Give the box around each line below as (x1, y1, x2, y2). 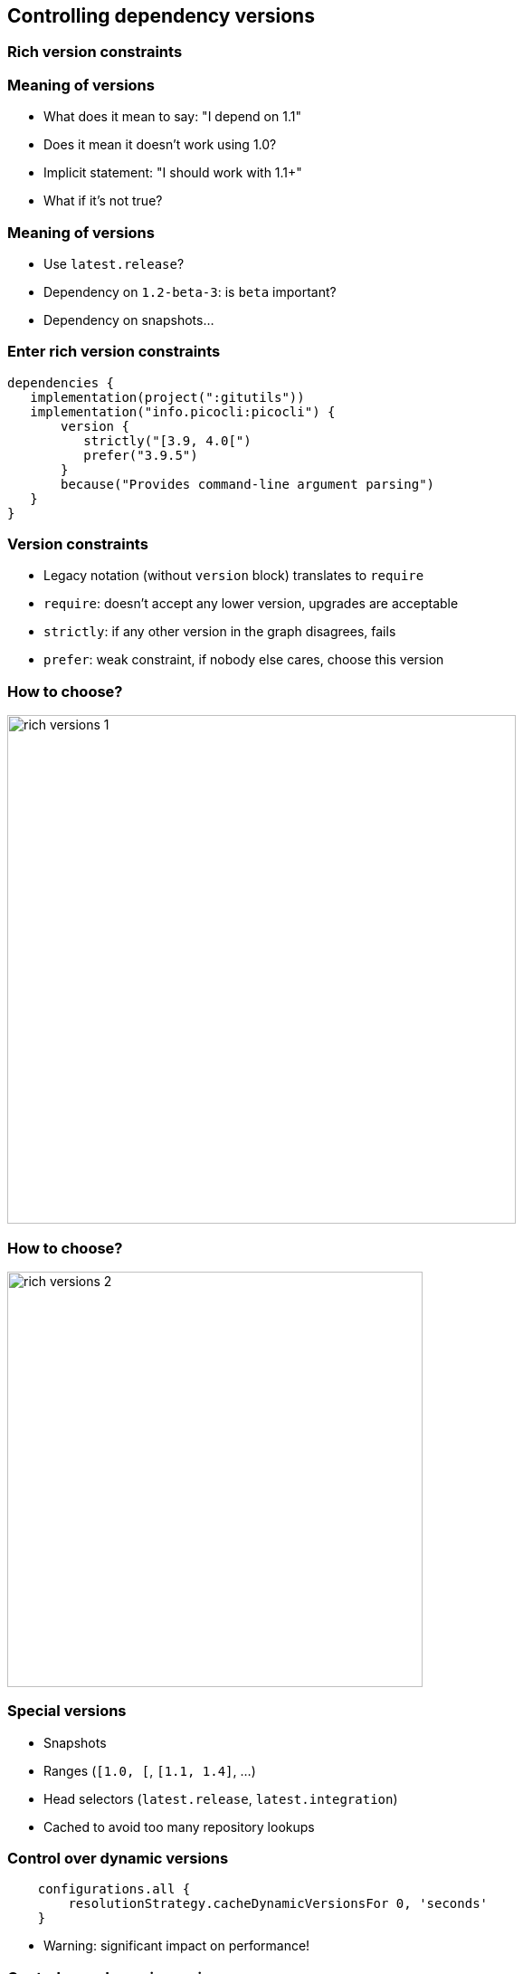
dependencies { (7, 375, 115, 390)
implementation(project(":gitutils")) (30, 389, 305, 405)
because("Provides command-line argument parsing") (61, 476, 435, 491)
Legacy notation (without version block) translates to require (43, 567, 424, 584)
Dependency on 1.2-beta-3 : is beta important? (43, 283, 337, 300)
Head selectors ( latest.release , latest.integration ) (43, 1790, 398, 1807)
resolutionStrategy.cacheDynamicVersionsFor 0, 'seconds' (68, 1896, 489, 1912)
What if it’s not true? (43, 193, 163, 209)
